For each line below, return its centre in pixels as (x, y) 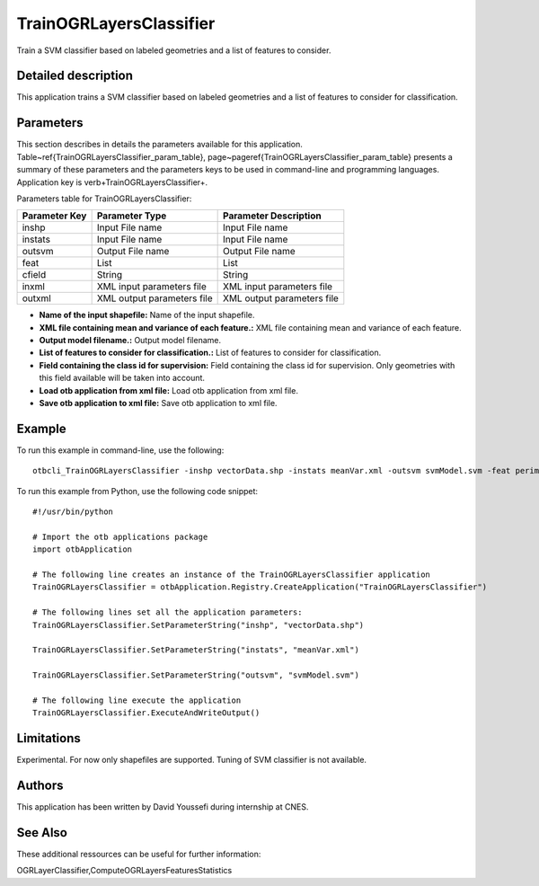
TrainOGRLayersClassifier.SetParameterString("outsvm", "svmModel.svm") (196, 675)
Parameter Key (54, 216)
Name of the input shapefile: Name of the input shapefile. (147, 315)
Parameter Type (132, 216)
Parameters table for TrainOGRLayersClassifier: (104, 199)
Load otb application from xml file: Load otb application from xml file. (168, 390)
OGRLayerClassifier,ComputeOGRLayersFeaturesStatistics (124, 871)
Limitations (49, 738)
